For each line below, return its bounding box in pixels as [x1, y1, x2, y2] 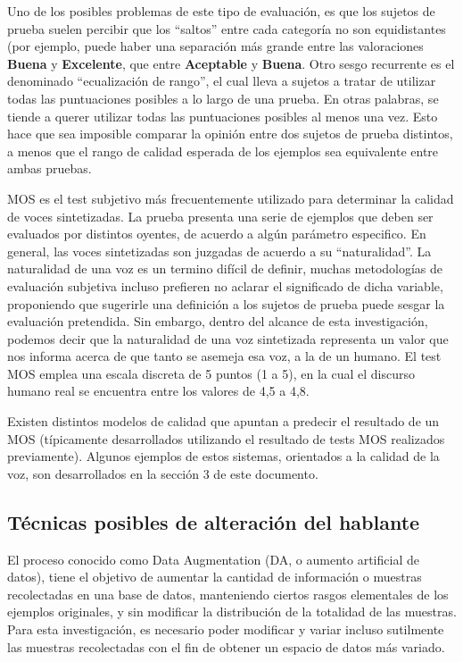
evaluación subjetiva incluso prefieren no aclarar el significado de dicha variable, [7, 276, 443, 295]
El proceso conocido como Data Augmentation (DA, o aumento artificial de [7, 549, 419, 568]
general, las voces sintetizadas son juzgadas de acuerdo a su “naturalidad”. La [7, 241, 432, 260]
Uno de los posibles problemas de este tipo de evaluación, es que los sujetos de [7, 2, 435, 20]
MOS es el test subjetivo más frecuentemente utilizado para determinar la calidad [7, 189, 454, 207]
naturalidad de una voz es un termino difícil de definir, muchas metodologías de [7, 259, 443, 278]
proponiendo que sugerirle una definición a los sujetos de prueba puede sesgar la [7, 294, 445, 313]
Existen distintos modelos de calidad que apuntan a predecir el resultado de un [7, 412, 440, 431]
